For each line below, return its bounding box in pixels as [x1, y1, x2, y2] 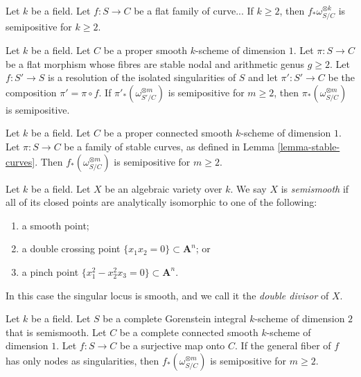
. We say [230, 181, 267, 195]
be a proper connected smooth [103, 125, 233, 140]
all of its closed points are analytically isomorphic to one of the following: [6, 195, 317, 209]
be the [328, 70, 355, 85]
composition [6, 85, 57, 99]
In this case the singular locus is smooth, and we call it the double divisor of [6, 288, 329, 302]
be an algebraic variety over [105, 181, 222, 195]
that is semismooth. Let [6, 324, 107, 339]
